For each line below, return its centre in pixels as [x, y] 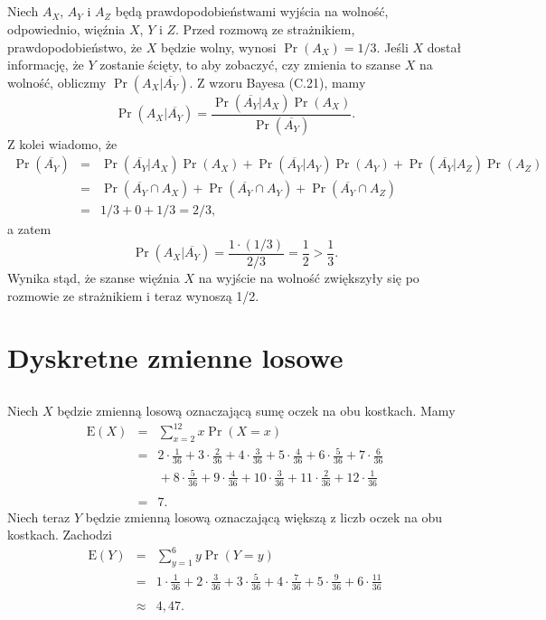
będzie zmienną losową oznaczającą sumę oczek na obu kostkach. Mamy [256, 410]
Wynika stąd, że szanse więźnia [94, 277]
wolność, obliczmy [57, 82]
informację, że [46, 65]
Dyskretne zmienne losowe [175, 357]
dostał [444, 47]
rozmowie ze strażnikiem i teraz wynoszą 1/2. [133, 295]
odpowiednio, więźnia [66, 28]
